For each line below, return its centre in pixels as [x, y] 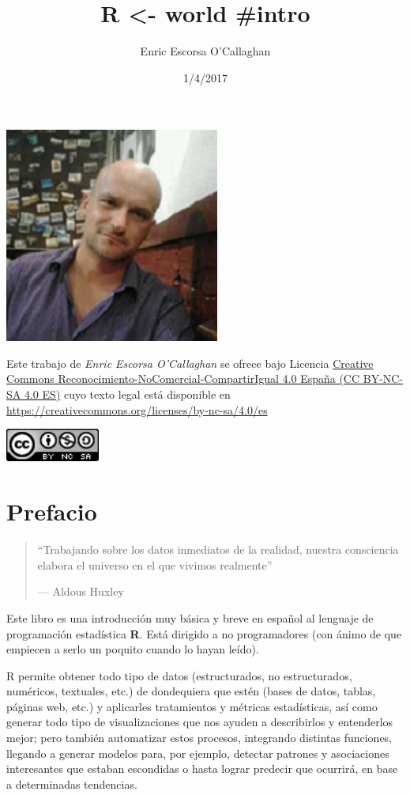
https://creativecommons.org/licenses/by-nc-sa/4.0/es [137, 409]
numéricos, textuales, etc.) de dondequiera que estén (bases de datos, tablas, [191, 691]
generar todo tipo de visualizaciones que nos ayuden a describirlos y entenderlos [200, 722]
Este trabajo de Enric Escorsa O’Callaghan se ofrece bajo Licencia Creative [190, 363]
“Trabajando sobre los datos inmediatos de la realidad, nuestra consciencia [218, 549]
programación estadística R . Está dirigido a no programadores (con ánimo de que [204, 633]
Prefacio [52, 511]
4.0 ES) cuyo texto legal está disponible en [127, 394]
